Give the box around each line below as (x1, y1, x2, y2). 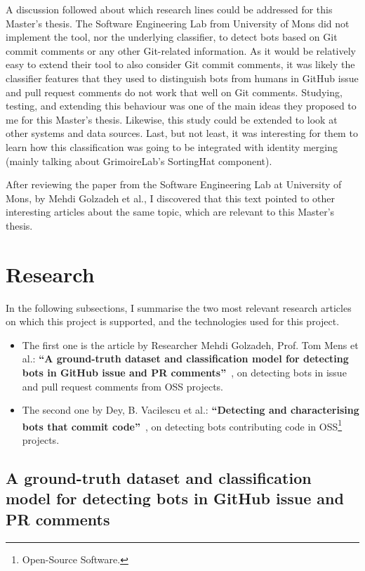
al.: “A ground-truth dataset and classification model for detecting (22, 351, 349, 366)
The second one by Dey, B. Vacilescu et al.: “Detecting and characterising (22, 402, 359, 417)
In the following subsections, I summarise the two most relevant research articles (6, 300, 352, 315)
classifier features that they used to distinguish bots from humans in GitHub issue (6, 70, 359, 85)
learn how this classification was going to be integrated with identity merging (6, 139, 338, 154)
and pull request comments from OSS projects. (22, 379, 223, 393)
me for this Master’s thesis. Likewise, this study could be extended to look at (6, 112, 338, 126)
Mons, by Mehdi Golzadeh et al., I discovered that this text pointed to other (6, 190, 336, 205)
